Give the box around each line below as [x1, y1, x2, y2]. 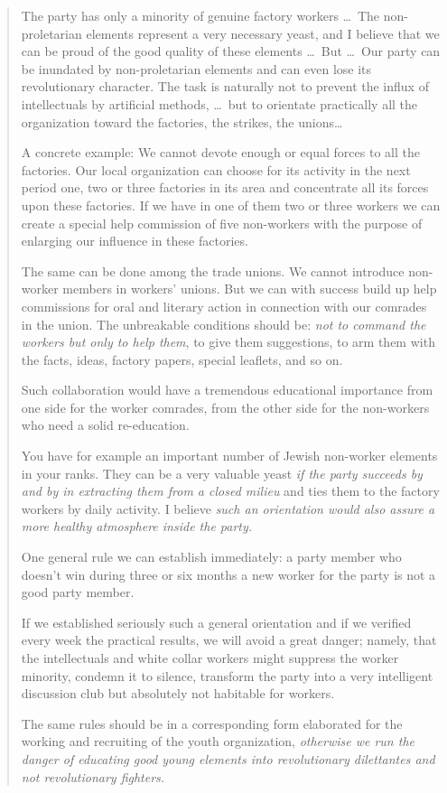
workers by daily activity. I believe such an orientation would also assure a [21, 499, 435, 518]
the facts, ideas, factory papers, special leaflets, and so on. [21, 350, 343, 369]
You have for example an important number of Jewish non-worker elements [21, 446, 438, 465]
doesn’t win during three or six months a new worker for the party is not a [21, 564, 436, 583]
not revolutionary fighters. [21, 767, 165, 786]
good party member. [21, 583, 135, 602]
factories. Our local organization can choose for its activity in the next [21, 160, 411, 179]
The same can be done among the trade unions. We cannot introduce [21, 261, 405, 280]
